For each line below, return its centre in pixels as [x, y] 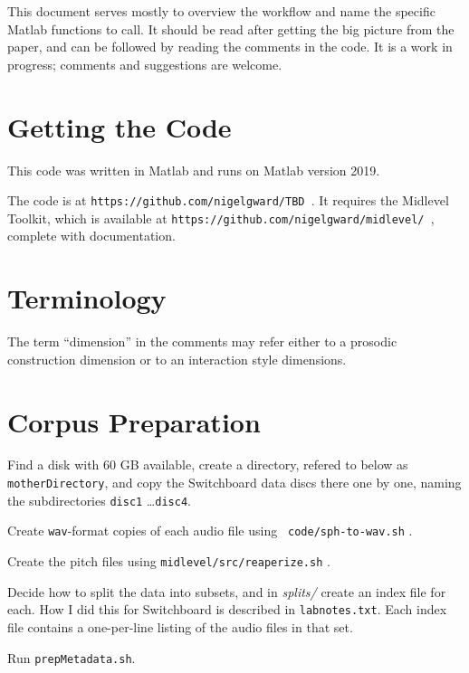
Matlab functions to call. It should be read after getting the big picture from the [231, 28]
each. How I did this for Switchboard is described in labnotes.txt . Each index [227, 609]
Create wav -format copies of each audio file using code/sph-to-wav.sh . [210, 531]
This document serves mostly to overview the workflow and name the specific [221, 11]
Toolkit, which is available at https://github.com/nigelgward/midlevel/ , [221, 218]
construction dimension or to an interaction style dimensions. [177, 359]
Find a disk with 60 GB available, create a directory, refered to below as [208, 464]
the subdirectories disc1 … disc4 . [99, 500]
